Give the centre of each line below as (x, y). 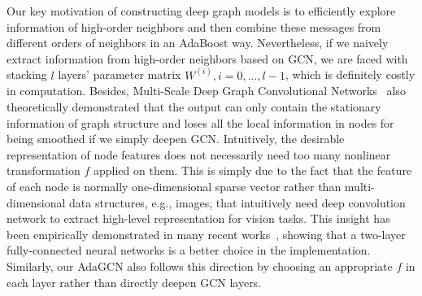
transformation (44, 170)
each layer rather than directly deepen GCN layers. (134, 282)
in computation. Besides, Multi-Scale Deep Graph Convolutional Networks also (206, 91)
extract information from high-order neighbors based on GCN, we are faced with (207, 58)
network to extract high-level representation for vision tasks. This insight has (198, 218)
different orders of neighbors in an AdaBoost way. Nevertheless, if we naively (198, 43)
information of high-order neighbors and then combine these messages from (194, 26)
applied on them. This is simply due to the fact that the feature (252, 170)
